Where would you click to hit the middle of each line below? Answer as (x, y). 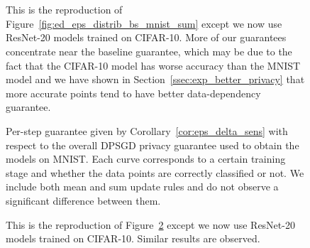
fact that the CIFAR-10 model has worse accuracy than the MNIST (153, 65)
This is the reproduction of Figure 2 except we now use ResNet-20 (150, 224)
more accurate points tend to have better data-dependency (133, 93)
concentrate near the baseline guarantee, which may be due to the (149, 51)
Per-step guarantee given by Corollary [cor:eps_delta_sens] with (147, 130)
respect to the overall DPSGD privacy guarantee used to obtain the (153, 145)
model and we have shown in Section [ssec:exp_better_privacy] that (155, 79)
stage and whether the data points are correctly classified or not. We (155, 172)
